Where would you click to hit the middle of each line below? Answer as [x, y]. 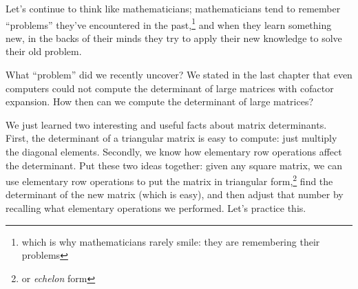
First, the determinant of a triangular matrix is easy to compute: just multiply [171, 138]
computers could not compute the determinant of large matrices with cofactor [170, 88]
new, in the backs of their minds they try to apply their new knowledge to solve [174, 38]
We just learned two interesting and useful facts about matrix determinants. [166, 124]
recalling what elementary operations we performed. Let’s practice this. [156, 208]
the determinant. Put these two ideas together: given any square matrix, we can [174, 165]
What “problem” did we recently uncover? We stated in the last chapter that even [179, 75]
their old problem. [44, 51]
